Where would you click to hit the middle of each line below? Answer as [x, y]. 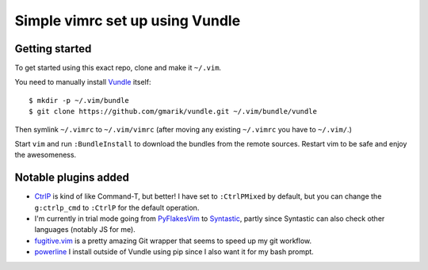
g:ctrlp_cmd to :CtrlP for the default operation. [117, 207]
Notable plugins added [72, 178]
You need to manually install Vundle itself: [83, 82]
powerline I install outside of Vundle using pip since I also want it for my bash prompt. [174, 252]
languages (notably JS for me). [85, 230]
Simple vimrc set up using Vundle [128, 21]
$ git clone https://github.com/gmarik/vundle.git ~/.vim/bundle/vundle [173, 112]
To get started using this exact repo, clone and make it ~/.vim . [118, 68]
